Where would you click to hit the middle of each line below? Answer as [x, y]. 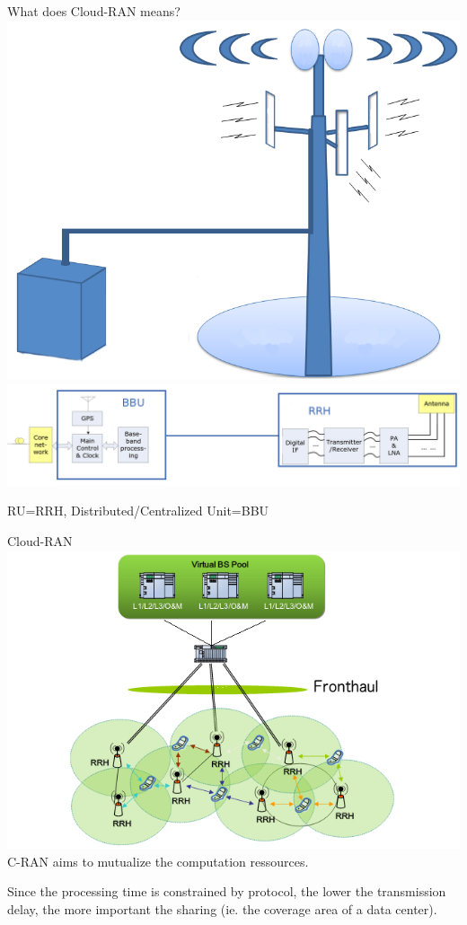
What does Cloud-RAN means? [94, 11]
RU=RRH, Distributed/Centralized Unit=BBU [138, 511]
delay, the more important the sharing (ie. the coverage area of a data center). [222, 908]
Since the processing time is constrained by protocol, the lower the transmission [227, 891]
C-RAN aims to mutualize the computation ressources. [158, 861]
